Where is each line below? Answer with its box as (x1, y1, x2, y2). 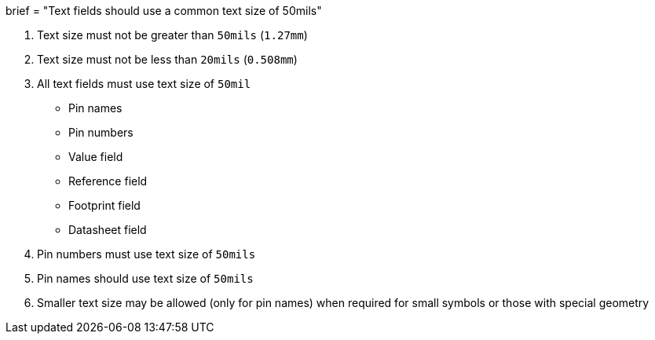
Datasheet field (68, 223, 147, 236)
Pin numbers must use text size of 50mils (37, 247, 256, 261)
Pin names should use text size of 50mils (37, 272, 254, 285)
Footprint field (68, 199, 141, 212)
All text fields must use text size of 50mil (37, 77, 251, 90)
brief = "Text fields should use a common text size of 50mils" (5, 4, 322, 17)
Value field (68, 150, 123, 163)
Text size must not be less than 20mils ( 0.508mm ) (37, 53, 298, 66)
